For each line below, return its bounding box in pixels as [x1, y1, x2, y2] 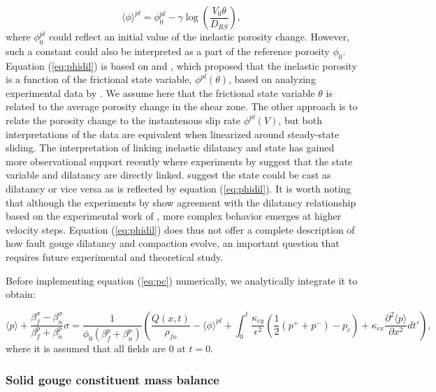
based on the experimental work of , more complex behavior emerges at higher [6, 209, 342, 223]
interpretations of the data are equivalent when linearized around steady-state [6, 126, 340, 141]
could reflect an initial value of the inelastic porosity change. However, [49, 29, 350, 43]
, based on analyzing [228, 72, 316, 86]
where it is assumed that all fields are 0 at [6, 341, 186, 356]
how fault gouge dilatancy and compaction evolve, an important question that [6, 236, 340, 250]
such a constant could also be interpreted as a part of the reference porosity [6, 43, 330, 58]
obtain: [6, 287, 36, 301]
